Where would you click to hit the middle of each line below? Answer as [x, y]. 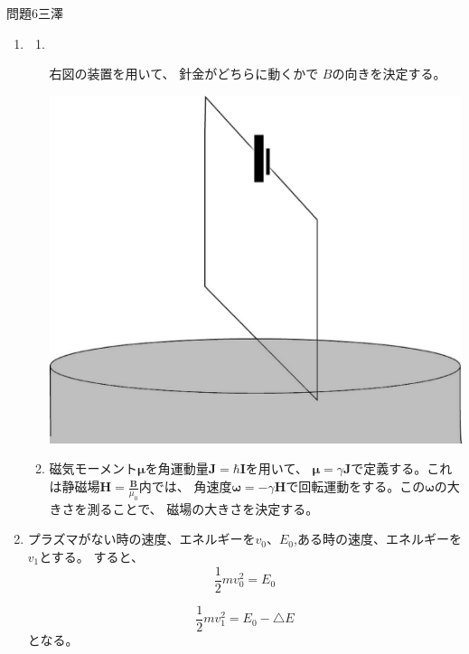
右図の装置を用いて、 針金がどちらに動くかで [184, 74]
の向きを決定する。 [389, 74]
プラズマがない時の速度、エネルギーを [141, 539]
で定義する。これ [402, 468]
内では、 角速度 [185, 486]
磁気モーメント [94, 468]
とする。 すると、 [91, 557]
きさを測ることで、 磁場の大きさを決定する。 [184, 508]
